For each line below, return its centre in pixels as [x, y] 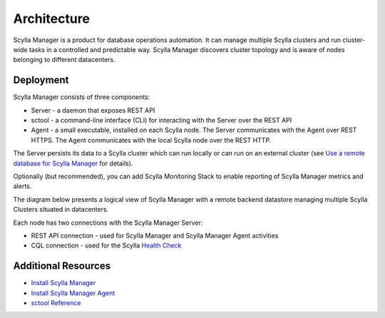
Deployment [41, 80]
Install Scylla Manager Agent [73, 293]
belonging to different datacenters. [64, 60]
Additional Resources [62, 266]
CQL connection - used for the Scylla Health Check [106, 245]
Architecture [52, 19]
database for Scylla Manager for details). [73, 163]
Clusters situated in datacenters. [61, 210]
